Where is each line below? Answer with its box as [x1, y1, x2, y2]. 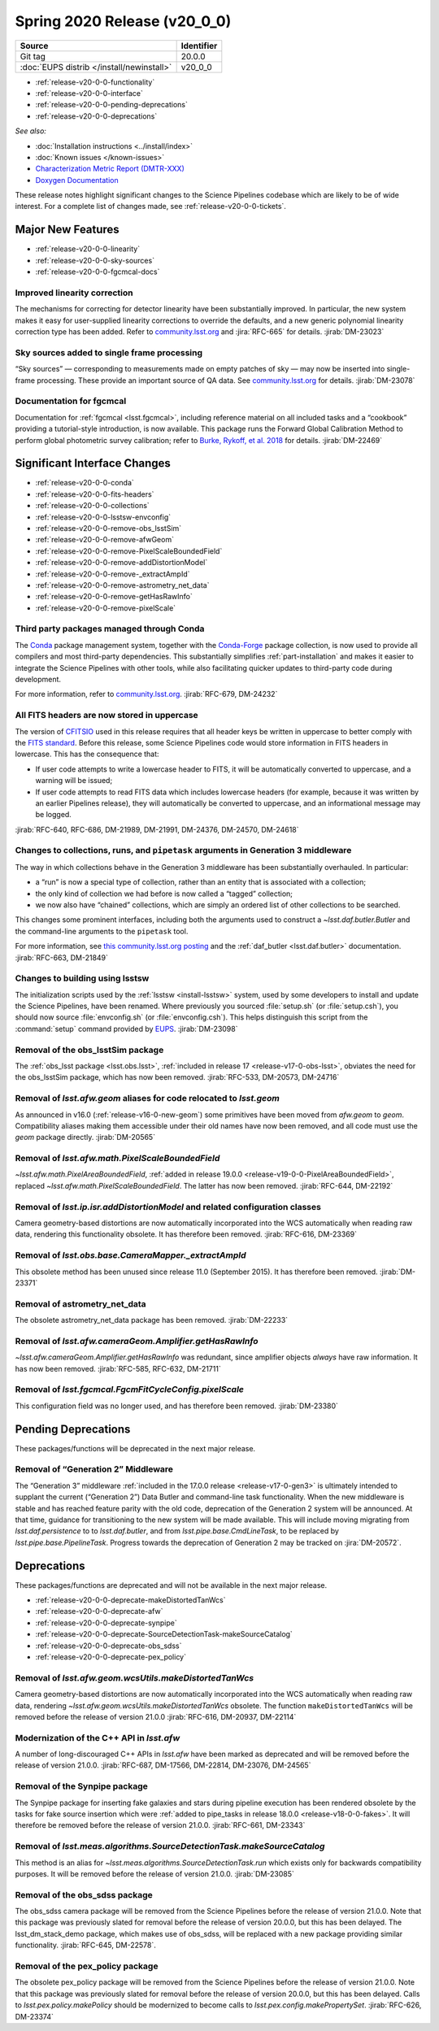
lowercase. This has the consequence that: [15, 749, 159, 759]
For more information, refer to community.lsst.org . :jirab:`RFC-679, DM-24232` [15, 689, 278, 699]
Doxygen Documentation [35, 175, 119, 185]
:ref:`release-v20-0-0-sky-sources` [35, 255, 154, 265]
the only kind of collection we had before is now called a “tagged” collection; [35, 889, 293, 898]
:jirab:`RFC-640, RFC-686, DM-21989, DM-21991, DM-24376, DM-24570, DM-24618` [15, 824, 300, 834]
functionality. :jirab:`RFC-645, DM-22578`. [15, 1940, 156, 1951]
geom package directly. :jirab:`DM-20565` [15, 1133, 156, 1142]
